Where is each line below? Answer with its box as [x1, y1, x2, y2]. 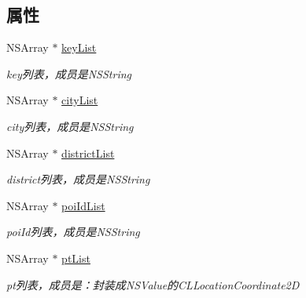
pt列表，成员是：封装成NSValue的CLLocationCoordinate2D [6, 276, 300, 293]
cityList [61, 92, 98, 108]
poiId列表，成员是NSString [6, 223, 140, 240]
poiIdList [61, 197, 105, 213]
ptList [61, 249, 90, 266]
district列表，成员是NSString [6, 171, 150, 187]
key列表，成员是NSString [6, 65, 131, 82]
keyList [61, 39, 97, 56]
